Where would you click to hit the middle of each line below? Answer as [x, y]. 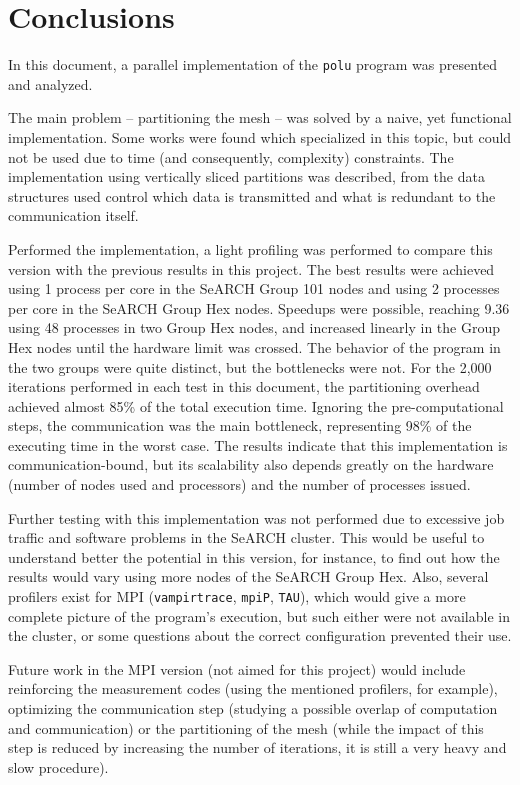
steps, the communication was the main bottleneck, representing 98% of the [240, 425]
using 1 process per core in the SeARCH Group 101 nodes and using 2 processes [254, 288]
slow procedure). [58, 766]
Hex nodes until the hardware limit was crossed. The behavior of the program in [254, 346]
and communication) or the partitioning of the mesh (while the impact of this [246, 727]
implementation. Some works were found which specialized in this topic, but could [260, 136]
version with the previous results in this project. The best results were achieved [251, 268]
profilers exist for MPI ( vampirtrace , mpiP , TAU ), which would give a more [237, 596]
